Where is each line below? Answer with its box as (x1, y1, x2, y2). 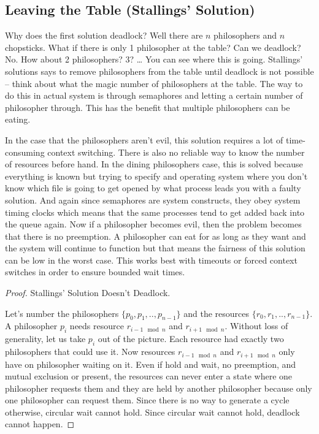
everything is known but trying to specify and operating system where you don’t (5, 169, 308, 182)
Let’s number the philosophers (5, 306, 119, 319)
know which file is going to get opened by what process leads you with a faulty (5, 181, 301, 194)
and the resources (183, 306, 250, 319)
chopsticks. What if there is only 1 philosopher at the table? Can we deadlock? (5, 40, 301, 53)
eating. (5, 113, 31, 126)
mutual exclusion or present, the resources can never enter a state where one (5, 370, 293, 383)
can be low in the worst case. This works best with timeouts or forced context (5, 253, 298, 266)
